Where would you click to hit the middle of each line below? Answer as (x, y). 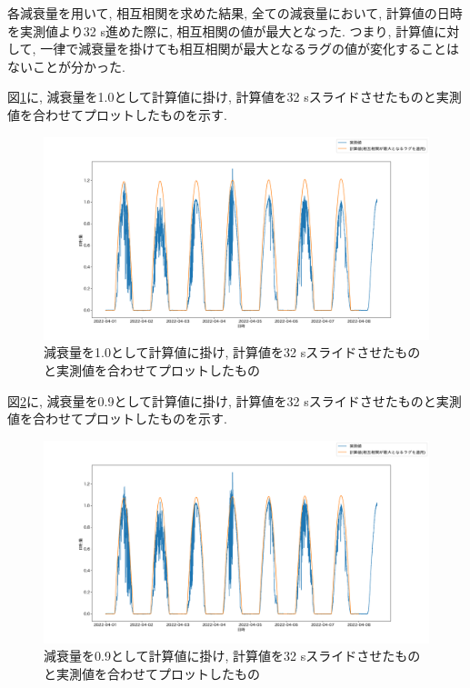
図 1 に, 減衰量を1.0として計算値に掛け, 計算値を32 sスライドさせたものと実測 (235, 97)
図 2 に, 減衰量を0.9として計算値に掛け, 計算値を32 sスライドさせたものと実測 (235, 400)
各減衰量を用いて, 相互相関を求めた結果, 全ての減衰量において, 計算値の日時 (235, 13)
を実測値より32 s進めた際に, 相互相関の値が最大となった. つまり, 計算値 (221, 30)
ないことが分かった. (66, 66)
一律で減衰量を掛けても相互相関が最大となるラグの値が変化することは (250, 49)
